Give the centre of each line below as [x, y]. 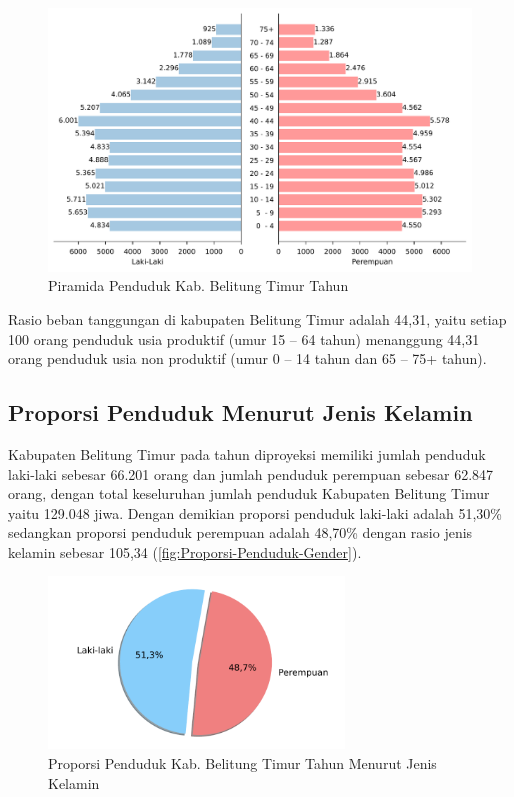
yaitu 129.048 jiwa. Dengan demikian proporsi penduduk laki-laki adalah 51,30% [255, 512]
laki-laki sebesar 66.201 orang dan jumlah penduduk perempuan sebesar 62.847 [251, 473]
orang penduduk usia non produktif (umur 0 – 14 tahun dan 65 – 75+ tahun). [247, 358]
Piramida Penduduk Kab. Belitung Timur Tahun [198, 285]
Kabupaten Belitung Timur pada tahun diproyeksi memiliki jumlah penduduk [247, 453]
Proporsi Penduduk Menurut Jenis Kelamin [240, 412]
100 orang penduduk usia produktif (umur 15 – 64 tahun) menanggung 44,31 [244, 338]
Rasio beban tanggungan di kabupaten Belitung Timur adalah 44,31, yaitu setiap [257, 318]
